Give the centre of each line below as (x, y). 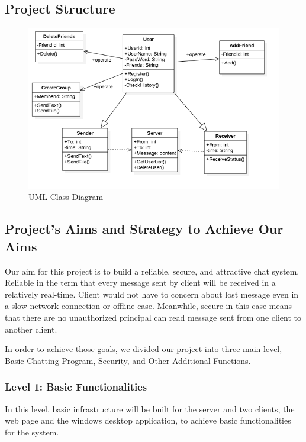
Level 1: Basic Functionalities (76, 387)
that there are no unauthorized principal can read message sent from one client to (153, 317)
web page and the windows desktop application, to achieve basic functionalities (148, 420)
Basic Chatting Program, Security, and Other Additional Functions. (128, 360)
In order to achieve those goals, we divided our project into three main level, (144, 349)
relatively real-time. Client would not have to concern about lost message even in (152, 294)
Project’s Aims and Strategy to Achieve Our (144, 229)
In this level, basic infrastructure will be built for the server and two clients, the (150, 409)
